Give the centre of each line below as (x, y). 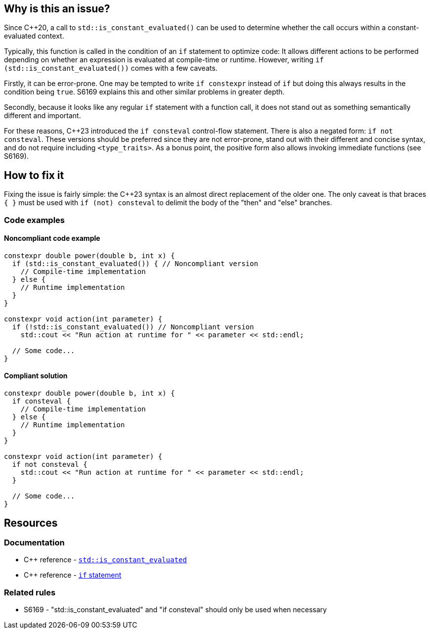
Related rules (30, 592)
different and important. (43, 116)
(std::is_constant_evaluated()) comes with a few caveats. (111, 68)
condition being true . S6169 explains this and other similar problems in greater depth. (144, 92)
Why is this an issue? (57, 9)
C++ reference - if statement (73, 575)
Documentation (34, 542)
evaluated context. (34, 36)
